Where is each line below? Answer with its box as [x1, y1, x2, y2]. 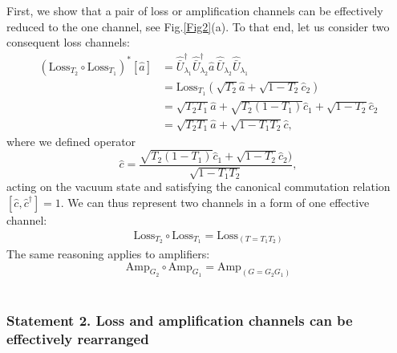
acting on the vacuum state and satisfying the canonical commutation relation [6, 178, 391, 195]
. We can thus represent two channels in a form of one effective [60, 193, 370, 210]
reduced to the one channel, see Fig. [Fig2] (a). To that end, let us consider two [6, 18, 390, 34]
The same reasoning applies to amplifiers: [6, 245, 210, 262]
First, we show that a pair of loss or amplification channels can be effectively [6, 2, 383, 18]
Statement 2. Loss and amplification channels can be [6, 310, 353, 331]
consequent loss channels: [6, 34, 130, 51]
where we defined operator [6, 132, 136, 149]
